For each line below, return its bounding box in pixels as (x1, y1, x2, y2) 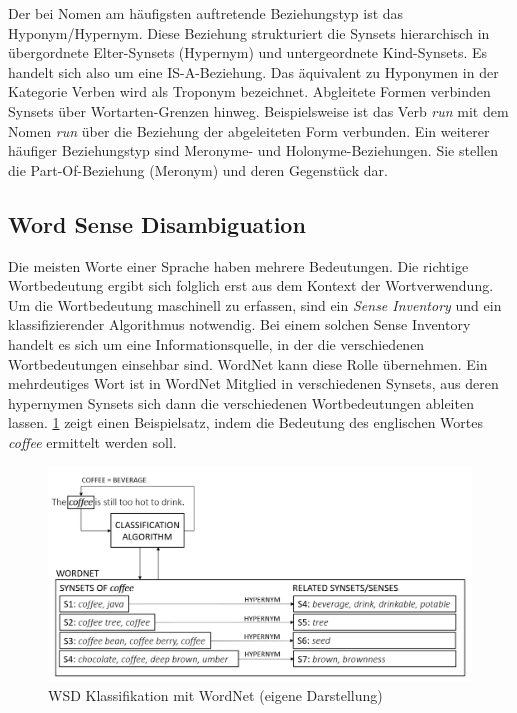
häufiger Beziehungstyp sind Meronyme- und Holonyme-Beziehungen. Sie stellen (8, 140, 498, 161)
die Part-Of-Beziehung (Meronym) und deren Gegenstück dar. (8, 159, 388, 180)
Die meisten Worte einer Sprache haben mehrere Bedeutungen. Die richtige (8, 255, 469, 276)
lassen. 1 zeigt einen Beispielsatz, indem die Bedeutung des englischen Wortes (8, 412, 483, 433)
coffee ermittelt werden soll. (8, 431, 177, 452)
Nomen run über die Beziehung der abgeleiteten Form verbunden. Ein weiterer (8, 120, 490, 141)
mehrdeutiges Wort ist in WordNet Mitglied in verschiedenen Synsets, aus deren (8, 373, 499, 394)
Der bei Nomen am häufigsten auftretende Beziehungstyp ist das (8, 3, 404, 23)
